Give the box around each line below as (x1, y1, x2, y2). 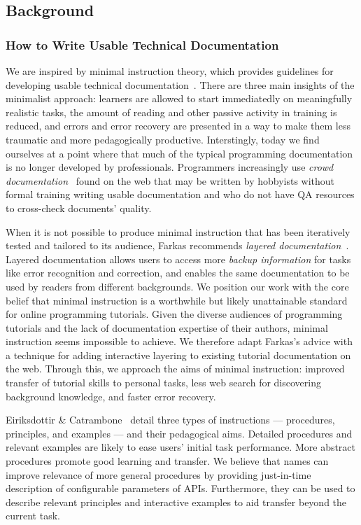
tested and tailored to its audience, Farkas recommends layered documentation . (6, 238, 349, 253)
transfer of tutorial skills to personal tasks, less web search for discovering (6, 375, 321, 390)
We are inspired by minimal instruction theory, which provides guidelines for (6, 64, 334, 78)
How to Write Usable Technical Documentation (6, 36, 279, 53)
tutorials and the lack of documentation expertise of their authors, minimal (6, 320, 328, 335)
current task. (6, 508, 60, 523)
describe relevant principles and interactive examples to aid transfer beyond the (6, 494, 347, 509)
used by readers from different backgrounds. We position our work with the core (6, 279, 349, 293)
